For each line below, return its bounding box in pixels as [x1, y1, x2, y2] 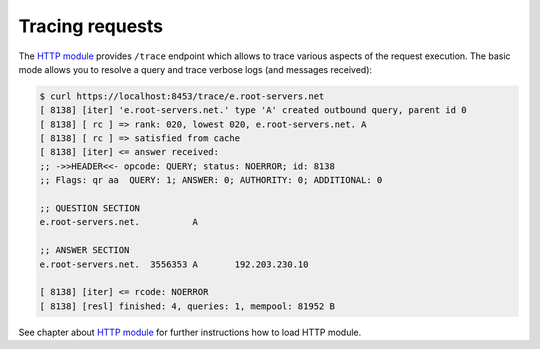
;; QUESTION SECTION [39, 203, 140, 214]
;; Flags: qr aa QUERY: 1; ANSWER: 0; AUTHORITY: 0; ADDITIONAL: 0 [39, 175, 383, 186]
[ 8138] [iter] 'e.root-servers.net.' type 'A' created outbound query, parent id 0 [39, 105, 467, 116]
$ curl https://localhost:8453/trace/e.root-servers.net [39, 90, 325, 102]
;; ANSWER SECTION [39, 245, 130, 256]
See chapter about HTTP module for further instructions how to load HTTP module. [18, 326, 362, 338]
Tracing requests [18, 15, 164, 37]
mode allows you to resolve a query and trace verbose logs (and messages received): [18, 63, 373, 75]
